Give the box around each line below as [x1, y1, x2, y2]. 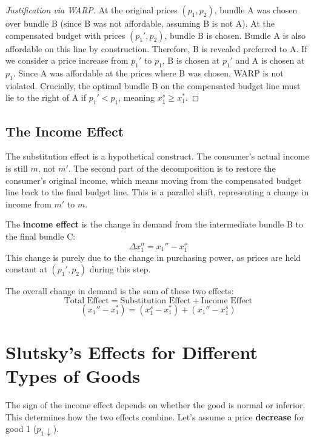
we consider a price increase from [5, 54, 129, 67]
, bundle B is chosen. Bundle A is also [164, 29, 306, 41]
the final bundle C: [5, 229, 76, 242]
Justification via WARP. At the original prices [5, 4, 178, 16]
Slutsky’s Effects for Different [5, 340, 258, 365]
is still [5, 161, 28, 174]
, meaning [118, 91, 155, 104]
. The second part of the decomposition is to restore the [68, 161, 276, 174]
